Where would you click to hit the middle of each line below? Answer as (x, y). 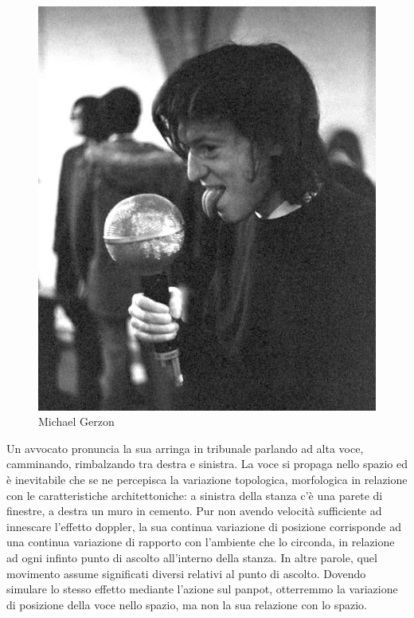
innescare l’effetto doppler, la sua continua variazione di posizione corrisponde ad (204, 526)
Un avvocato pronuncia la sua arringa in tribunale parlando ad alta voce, (185, 448)
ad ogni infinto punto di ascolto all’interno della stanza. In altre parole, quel (192, 558)
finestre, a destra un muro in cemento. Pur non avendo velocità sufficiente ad (194, 511)
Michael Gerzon (76, 421)
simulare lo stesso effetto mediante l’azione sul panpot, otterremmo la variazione (202, 589)
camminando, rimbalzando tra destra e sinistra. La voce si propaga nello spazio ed (207, 464)
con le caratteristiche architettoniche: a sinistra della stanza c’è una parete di (195, 495)
